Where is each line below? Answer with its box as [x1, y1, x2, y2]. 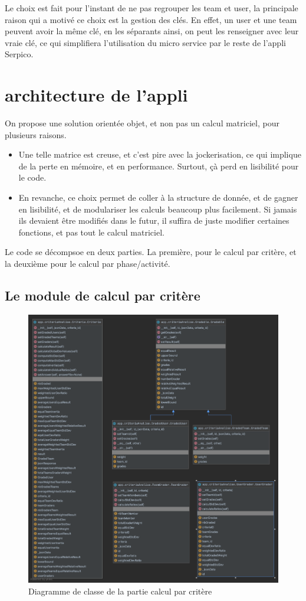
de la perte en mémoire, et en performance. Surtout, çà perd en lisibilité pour [18, 159, 299, 172]
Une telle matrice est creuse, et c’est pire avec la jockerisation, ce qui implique [18, 148, 301, 161]
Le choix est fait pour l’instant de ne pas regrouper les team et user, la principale [5, 2, 298, 14]
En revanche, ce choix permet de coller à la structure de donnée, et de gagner [18, 191, 298, 204]
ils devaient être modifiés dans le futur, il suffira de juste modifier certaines [18, 214, 289, 227]
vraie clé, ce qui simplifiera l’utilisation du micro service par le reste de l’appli [5, 36, 286, 48]
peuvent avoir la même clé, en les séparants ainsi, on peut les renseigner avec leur [5, 25, 299, 37]
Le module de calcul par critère [5, 286, 200, 305]
